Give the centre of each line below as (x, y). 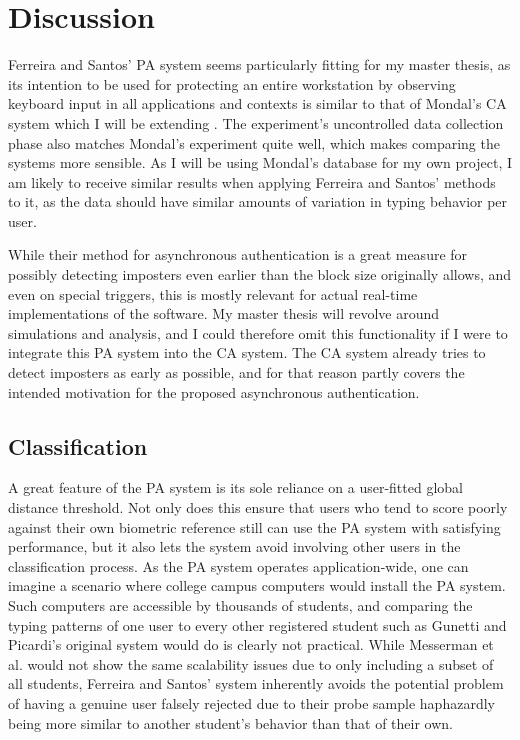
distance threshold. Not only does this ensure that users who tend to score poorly (258, 507)
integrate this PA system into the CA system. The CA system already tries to (247, 352)
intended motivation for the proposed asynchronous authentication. (214, 391)
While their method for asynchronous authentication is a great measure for (238, 254)
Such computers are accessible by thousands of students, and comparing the (240, 604)
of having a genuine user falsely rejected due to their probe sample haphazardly (251, 702)
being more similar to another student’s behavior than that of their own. (230, 722)
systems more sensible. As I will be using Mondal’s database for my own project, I (260, 162)
